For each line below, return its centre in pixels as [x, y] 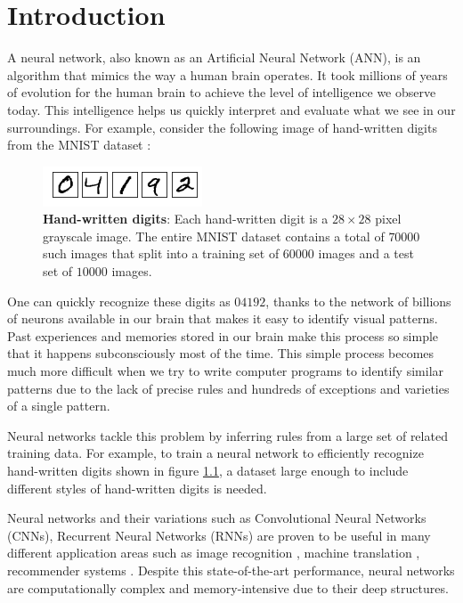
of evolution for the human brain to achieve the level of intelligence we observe [222, 92]
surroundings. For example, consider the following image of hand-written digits [222, 127]
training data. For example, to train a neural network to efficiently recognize [215, 453]
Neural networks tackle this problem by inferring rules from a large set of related [227, 435]
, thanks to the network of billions [358, 301]
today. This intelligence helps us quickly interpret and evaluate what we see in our [231, 109]
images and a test [366, 253]
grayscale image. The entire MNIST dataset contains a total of [214, 236]
